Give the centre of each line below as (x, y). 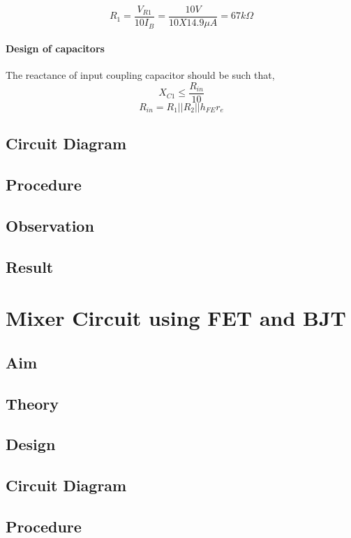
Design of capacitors (55, 48)
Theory (32, 403)
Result (30, 266)
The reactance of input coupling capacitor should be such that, (140, 75)
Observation (50, 225)
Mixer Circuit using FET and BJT (176, 318)
